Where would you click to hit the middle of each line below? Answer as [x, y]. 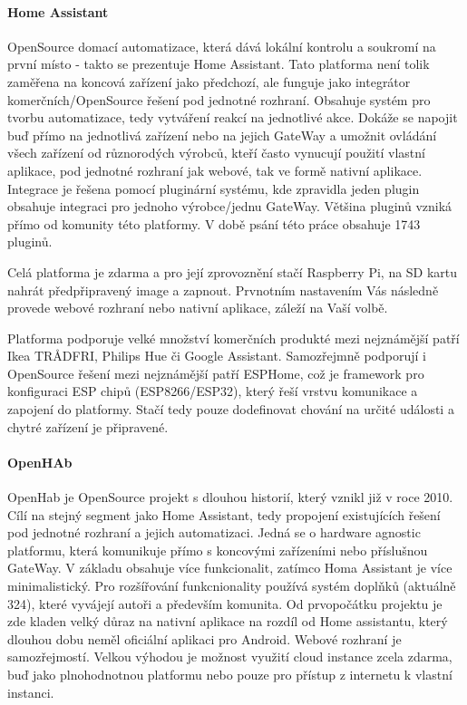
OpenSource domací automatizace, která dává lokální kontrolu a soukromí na [222, 46]
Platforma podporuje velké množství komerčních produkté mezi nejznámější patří [233, 338]
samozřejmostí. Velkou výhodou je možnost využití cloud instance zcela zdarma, [230, 657]
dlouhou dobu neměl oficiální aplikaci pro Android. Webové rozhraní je [204, 638]
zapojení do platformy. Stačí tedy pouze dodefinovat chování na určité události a [231, 409]
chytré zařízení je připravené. [88, 426]
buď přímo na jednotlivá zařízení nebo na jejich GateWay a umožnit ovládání [222, 135]
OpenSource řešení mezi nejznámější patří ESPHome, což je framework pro [216, 373]
